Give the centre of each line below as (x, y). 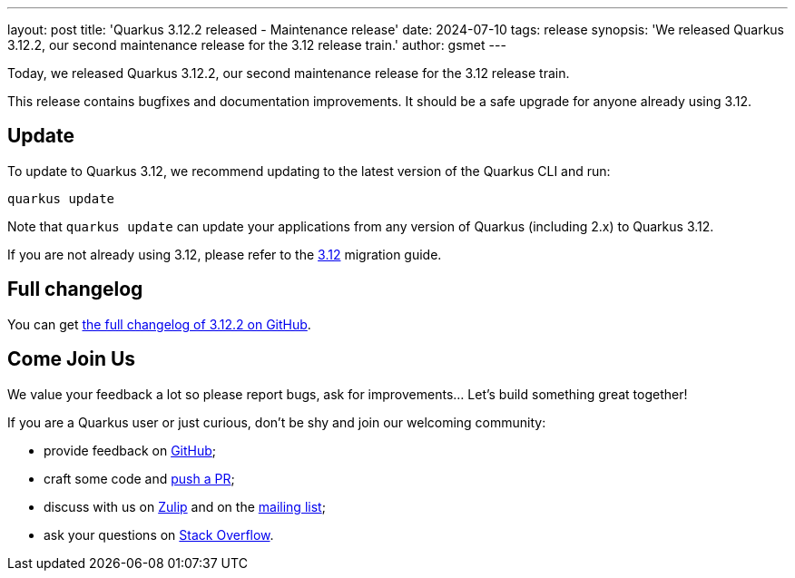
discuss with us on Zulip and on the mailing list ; (185, 506)
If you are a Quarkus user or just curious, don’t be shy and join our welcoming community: (277, 422)
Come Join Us (72, 359)
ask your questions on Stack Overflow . (159, 534)
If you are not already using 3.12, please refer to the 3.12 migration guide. (225, 254)
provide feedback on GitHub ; (130, 450)
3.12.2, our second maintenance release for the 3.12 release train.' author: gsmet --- (257, 45)
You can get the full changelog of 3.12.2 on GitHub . (159, 324)
